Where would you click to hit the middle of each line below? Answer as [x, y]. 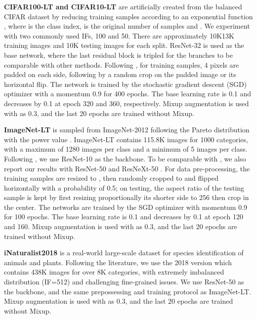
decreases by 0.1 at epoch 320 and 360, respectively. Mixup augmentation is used [127, 103]
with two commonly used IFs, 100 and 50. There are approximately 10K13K [119, 35]
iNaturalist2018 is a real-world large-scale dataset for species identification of [124, 253]
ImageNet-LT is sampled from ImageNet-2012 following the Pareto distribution [127, 130]
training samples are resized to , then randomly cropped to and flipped [111, 178]
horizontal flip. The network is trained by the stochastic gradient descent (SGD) [126, 84]
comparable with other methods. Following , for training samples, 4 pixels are [122, 64]
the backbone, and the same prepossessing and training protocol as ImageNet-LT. [128, 291]
